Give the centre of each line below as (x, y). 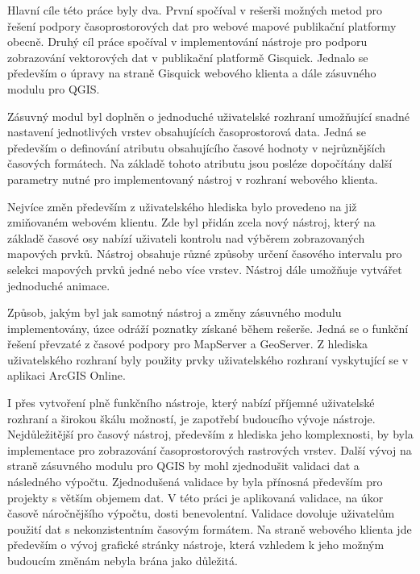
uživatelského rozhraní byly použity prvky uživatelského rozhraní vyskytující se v (208, 359)
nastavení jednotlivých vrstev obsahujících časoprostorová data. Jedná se (187, 132)
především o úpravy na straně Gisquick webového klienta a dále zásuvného (192, 73)
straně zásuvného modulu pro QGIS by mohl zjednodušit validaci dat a (183, 466)
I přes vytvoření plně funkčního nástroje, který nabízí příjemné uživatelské (191, 403)
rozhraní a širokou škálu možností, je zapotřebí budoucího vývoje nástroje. (191, 418)
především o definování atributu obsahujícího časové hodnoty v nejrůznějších (197, 147)
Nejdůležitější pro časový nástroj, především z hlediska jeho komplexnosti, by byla (210, 434)
